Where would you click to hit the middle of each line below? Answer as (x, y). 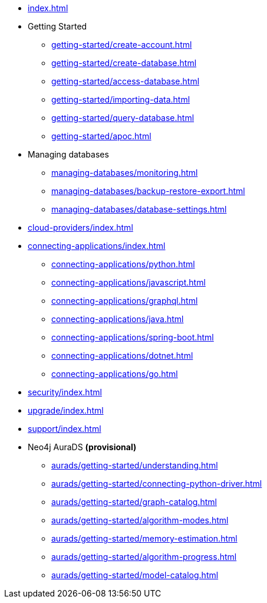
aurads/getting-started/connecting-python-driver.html (157, 484)
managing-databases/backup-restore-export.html (148, 191)
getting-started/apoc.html (101, 136)
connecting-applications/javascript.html (128, 282)
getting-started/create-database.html (124, 63)
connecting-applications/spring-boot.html (133, 337)
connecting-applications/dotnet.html (122, 355)
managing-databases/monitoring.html (125, 173)
